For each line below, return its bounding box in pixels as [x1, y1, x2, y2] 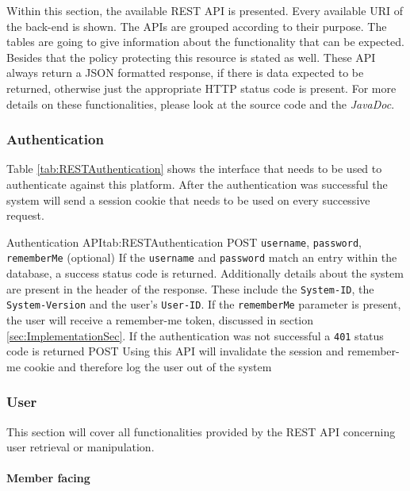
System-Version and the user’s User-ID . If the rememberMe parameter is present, [6, 296, 401, 313]
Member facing [6, 470, 90, 486]
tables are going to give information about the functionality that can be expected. [6, 33, 404, 50]
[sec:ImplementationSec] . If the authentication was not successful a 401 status [6, 327, 384, 343]
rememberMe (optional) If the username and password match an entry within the [6, 249, 397, 266]
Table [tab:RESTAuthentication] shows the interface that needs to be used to [6, 160, 382, 177]
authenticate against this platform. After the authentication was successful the [6, 175, 388, 192]
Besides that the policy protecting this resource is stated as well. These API [6, 48, 376, 65]
